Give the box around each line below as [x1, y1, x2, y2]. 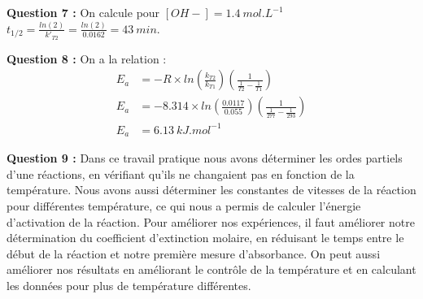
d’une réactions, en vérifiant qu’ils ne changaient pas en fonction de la [7, 165, 355, 182]
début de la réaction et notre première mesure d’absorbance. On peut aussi [7, 245, 381, 262]
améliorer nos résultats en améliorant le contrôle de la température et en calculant [7, 261, 416, 278]
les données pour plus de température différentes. [7, 277, 251, 294]
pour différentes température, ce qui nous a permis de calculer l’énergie [7, 197, 361, 214]
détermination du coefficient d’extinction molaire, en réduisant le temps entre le [7, 229, 404, 246]
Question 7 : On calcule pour [7, 4, 160, 20]
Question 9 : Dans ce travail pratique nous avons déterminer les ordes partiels [7, 149, 403, 167]
